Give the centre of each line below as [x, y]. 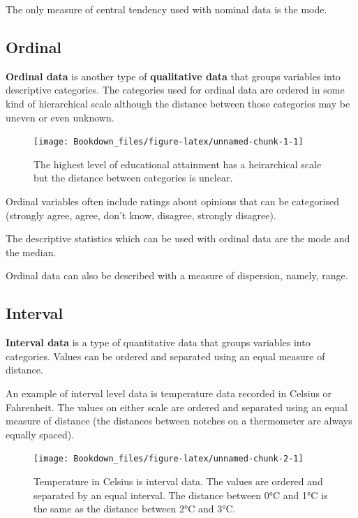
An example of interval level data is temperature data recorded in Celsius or [169, 393]
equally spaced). [40, 434]
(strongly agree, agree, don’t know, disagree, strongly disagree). [141, 215]
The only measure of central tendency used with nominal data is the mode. [166, 9]
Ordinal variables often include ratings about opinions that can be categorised [173, 201]
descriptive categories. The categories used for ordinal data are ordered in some [175, 90]
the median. [31, 252]
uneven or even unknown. [60, 117]
